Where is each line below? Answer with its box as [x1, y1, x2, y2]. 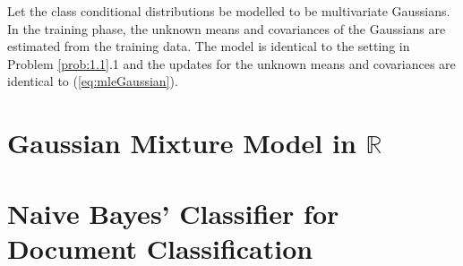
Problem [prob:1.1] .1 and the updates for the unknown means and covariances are [7, 54, 456, 73]
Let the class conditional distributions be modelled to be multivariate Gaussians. [7, 2, 450, 20]
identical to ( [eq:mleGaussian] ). [7, 72, 178, 90]
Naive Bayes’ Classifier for [7, 194, 339, 231]
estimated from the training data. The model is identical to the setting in [7, 37, 410, 56]
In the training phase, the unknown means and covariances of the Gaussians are [7, 19, 446, 38]
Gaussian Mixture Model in [7, 124, 356, 161]
